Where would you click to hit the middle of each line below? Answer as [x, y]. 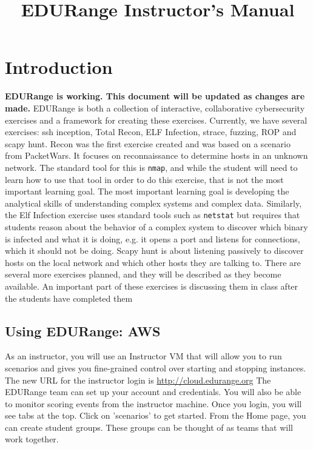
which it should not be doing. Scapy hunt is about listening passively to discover [154, 251]
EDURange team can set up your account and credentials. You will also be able [153, 392]
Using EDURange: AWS [83, 331]
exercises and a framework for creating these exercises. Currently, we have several [156, 120]
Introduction [59, 67]
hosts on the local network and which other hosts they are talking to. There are [153, 262]
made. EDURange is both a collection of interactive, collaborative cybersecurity [155, 108]
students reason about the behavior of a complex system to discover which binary [156, 226]
